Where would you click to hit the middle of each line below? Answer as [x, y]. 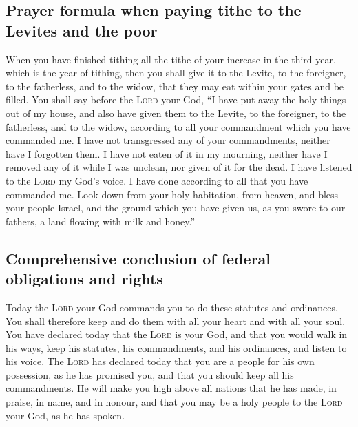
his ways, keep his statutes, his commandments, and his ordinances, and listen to [176, 347]
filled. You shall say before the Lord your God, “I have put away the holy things [176, 100]
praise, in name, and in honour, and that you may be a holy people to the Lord [174, 402]
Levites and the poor [82, 30]
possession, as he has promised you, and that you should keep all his [150, 374]
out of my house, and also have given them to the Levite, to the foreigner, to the [176, 113]
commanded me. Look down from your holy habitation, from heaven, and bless [172, 194]
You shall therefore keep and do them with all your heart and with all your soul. [176, 321]
